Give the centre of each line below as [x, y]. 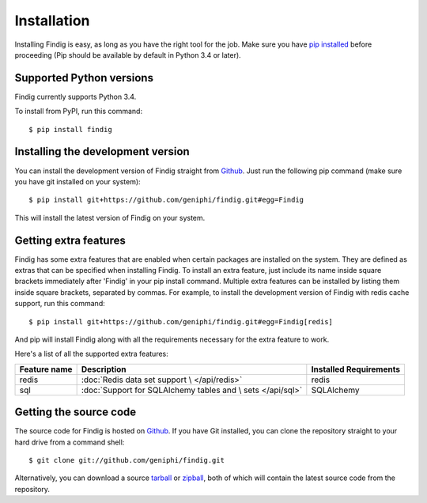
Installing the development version [102, 151]
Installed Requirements [356, 369]
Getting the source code [76, 412]
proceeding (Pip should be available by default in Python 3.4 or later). [128, 55]
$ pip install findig [70, 129]
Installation [52, 21]
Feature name [46, 369]
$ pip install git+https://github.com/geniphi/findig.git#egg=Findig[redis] [181, 321]
